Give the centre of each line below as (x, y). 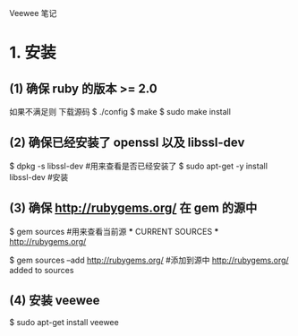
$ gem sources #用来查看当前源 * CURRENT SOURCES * (114, 231)
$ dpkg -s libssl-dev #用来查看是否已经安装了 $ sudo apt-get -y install (139, 166)
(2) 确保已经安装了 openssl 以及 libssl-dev (127, 143)
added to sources (42, 270)
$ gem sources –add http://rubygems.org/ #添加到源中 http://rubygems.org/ (149, 260)
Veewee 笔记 (33, 13)
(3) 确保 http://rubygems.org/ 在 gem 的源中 (133, 208)
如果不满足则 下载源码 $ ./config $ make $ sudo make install (120, 112)
